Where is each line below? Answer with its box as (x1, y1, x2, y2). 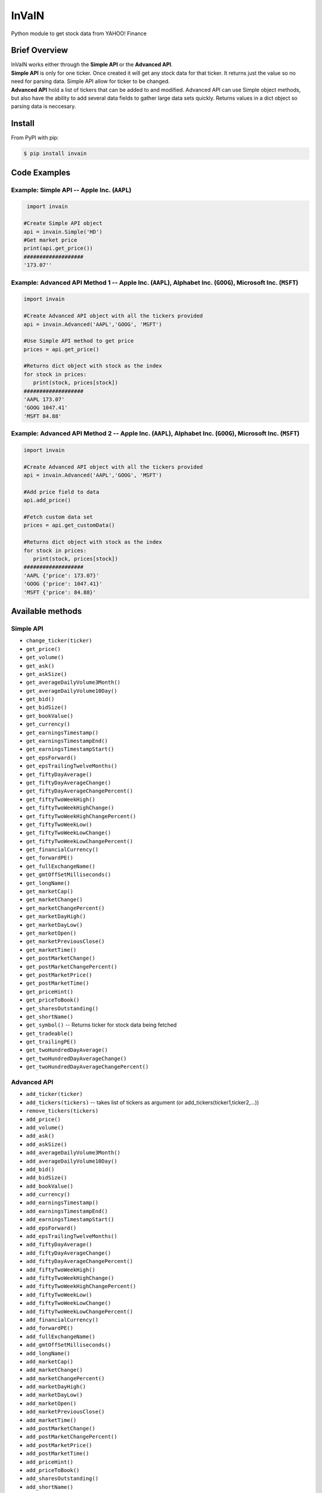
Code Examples (11, 167, 71, 177)
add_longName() (26, 1350, 71, 1357)
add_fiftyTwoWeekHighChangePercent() (26, 1283, 137, 1290)
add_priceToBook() (26, 1467, 80, 1473)
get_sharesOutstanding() (26, 1005, 98, 1012)
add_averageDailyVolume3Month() (26, 1150, 120, 1156)
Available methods (11, 606, 82, 616)
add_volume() (26, 1124, 64, 1131)
